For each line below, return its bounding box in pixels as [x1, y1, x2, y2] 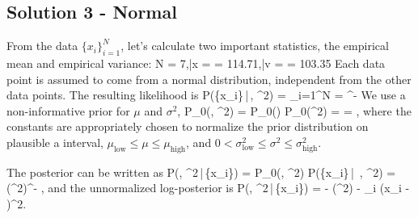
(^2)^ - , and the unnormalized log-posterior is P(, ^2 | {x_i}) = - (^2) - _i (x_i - [6, 179, 410, 196]
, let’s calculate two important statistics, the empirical [120, 37, 389, 54]
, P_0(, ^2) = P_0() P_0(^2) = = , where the [177, 102, 412, 119]
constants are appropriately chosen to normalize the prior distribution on [6, 118, 369, 135]
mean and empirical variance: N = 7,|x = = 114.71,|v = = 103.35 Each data [6, 55, 386, 71]
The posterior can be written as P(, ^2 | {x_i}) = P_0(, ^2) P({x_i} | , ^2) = [6, 163, 396, 180]
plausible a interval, [6, 133, 103, 150]
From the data [6, 37, 78, 54]
